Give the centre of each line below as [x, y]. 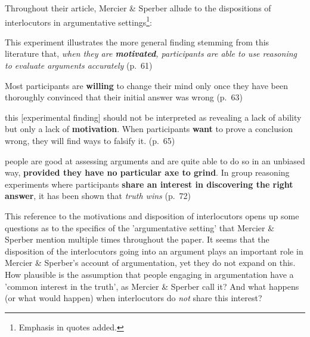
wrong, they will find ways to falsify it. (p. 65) [90, 140]
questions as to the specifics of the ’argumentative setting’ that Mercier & [140, 227]
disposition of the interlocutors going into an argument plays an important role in [154, 251]
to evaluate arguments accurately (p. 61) [79, 65]
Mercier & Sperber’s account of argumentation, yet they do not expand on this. [150, 263]
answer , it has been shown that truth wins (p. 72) [98, 196]
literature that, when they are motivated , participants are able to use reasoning [151, 53]
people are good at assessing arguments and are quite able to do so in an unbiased [155, 160]
